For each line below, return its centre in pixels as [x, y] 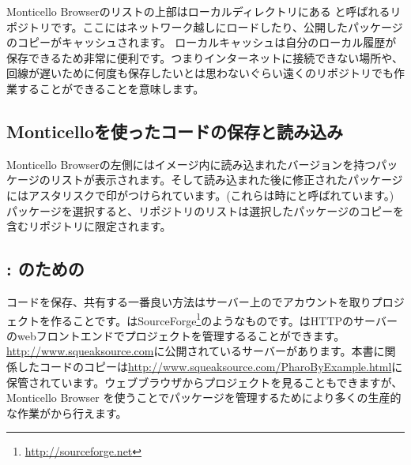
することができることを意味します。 [111, 88]
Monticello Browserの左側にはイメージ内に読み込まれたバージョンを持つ [191, 164]
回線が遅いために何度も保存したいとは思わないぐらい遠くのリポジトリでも [200, 73]
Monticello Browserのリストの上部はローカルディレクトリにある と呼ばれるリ [204, 11]
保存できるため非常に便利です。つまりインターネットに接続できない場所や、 [205, 57]
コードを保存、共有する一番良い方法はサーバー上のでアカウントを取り [189, 301]
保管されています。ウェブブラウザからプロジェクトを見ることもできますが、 [205, 382]
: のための [45, 269]
